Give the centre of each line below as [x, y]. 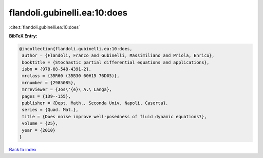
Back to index [23, 149]
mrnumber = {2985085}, [49, 83]
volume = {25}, [40, 123]
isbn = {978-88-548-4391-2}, [57, 69]
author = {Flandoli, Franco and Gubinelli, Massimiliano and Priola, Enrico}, [118, 55]
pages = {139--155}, [47, 96]
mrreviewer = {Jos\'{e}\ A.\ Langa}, [67, 89]
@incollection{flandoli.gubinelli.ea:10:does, [76, 49]
